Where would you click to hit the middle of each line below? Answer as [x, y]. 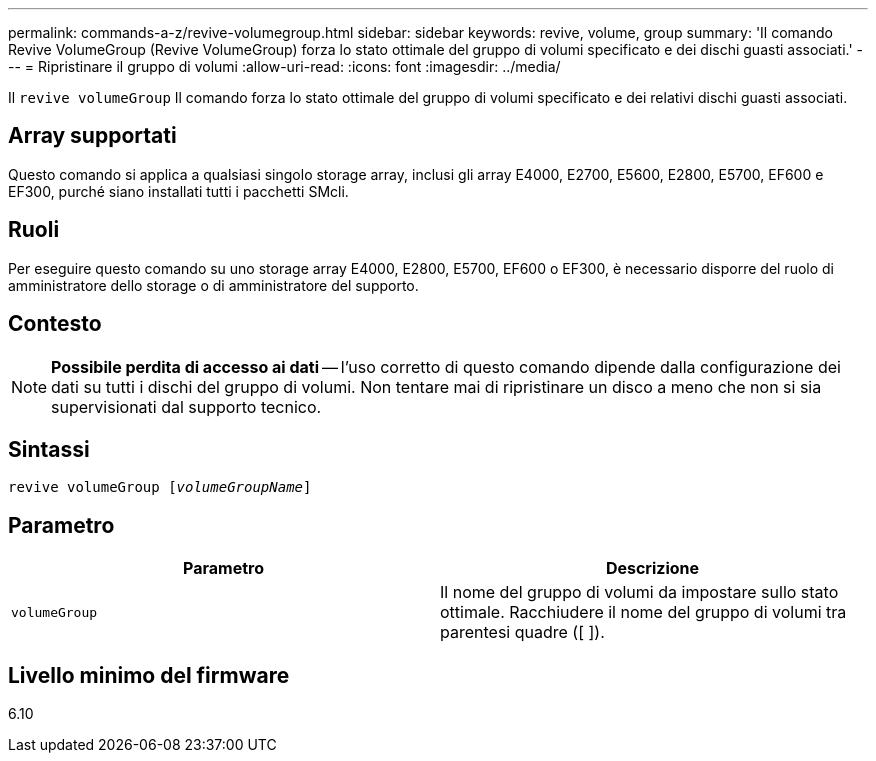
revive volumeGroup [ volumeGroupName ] [160, 487]
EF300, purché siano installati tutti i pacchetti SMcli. [178, 191]
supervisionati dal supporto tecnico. [186, 406]
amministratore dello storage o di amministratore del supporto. [213, 285]
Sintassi [49, 449]
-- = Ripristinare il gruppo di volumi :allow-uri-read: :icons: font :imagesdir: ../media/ [284, 66]
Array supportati [92, 136]
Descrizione [652, 568]
